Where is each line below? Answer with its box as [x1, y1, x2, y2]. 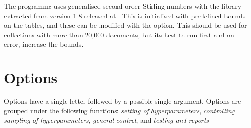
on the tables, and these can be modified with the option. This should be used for [4, 20, 247, 30]
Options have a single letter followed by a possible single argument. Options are [4, 96, 241, 106]
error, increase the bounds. [4, 39, 84, 49]
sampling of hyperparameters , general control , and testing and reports [4, 115, 209, 125]
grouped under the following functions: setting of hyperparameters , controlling [4, 105, 235, 115]
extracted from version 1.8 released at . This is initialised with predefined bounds [4, 10, 246, 20]
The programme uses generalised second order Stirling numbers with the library [4, 1, 242, 11]
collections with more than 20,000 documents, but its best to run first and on [4, 29, 234, 39]
